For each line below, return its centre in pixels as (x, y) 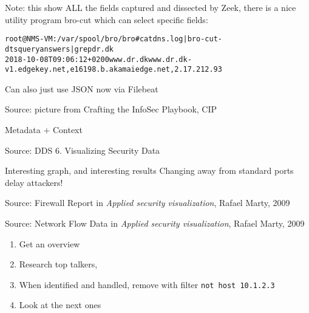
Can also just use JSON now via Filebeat (82, 88)
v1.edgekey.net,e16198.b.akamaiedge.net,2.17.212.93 (114, 70)
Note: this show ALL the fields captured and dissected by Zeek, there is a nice (151, 7)
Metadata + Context (44, 129)
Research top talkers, (58, 264)
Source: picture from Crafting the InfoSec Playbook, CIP (111, 109)
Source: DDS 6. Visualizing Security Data (83, 150)
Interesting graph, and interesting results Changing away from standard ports (149, 170)
